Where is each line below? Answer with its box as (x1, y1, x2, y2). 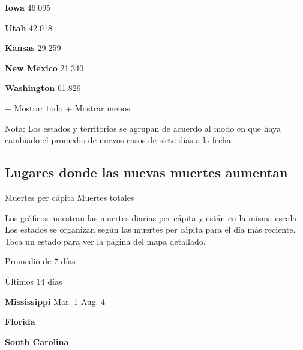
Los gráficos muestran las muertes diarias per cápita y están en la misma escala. (5, 211, 299, 224)
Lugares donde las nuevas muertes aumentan (5, 163, 288, 182)
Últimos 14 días (5, 274, 62, 287)
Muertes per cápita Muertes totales (5, 191, 134, 203)
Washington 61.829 (5, 82, 81, 94)
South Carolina (5, 335, 69, 348)
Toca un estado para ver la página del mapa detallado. (5, 234, 206, 247)
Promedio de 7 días (5, 255, 76, 267)
